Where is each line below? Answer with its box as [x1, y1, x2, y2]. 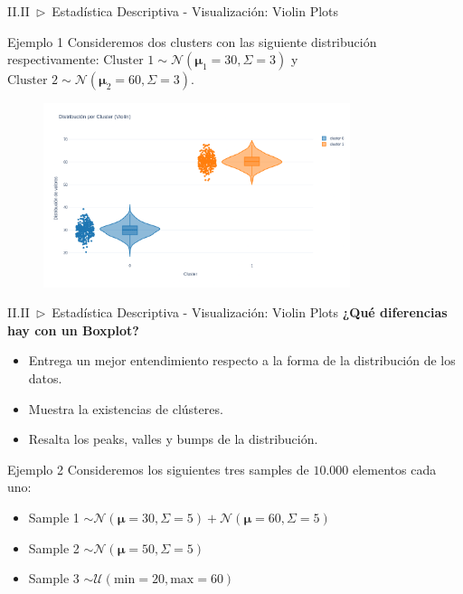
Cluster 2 [7, 74, 59, 88]
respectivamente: [7, 50, 99, 69]
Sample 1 [28, 508, 80, 527]
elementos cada [352, 459, 437, 478]
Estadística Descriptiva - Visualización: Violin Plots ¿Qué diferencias [52, 303, 448, 322]
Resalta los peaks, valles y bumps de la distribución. [28, 429, 318, 448]
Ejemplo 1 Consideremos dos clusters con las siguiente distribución [7, 32, 377, 51]
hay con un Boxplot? [7, 320, 139, 339]
